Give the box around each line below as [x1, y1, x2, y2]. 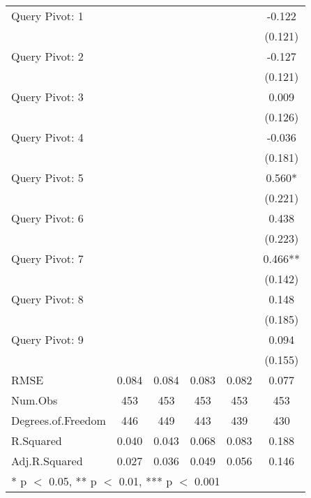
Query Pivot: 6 [11, 210, 84, 226]
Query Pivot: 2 [11, 48, 84, 64]
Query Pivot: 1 [11, 8, 84, 24]
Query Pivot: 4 [11, 129, 84, 145]
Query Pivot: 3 [11, 89, 84, 105]
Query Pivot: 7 [11, 250, 84, 266]
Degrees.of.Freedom [11, 412, 106, 428]
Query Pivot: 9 [11, 331, 84, 347]
